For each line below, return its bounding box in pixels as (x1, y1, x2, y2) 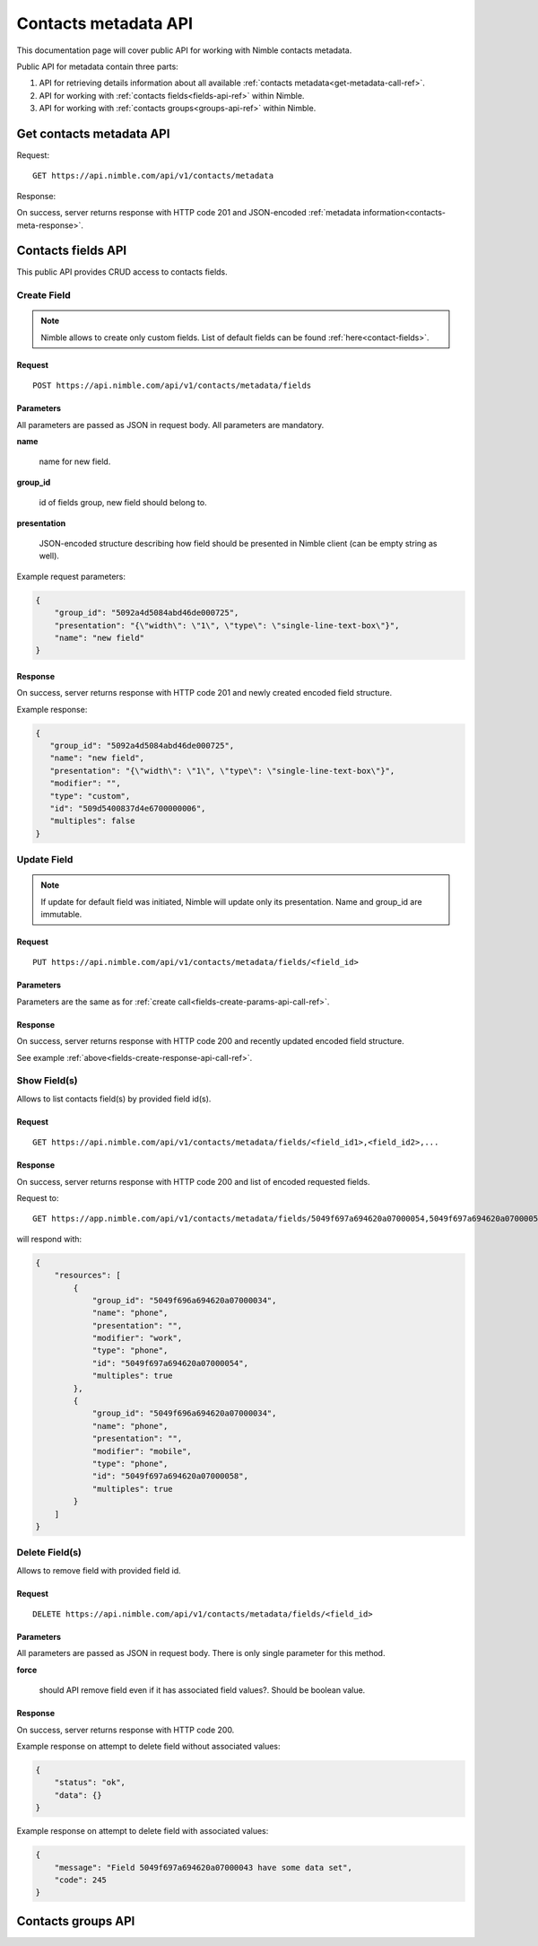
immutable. (40, 909, 82, 920)
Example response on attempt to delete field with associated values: (16, 1826, 269, 1836)
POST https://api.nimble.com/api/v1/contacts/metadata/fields (32, 381, 312, 390)
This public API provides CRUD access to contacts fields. (16, 267, 228, 277)
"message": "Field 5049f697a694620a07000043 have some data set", (54, 1863, 353, 1872)
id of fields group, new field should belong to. (39, 497, 207, 508)
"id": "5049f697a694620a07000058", (91, 1471, 248, 1481)
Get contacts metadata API (16, 126, 170, 141)
